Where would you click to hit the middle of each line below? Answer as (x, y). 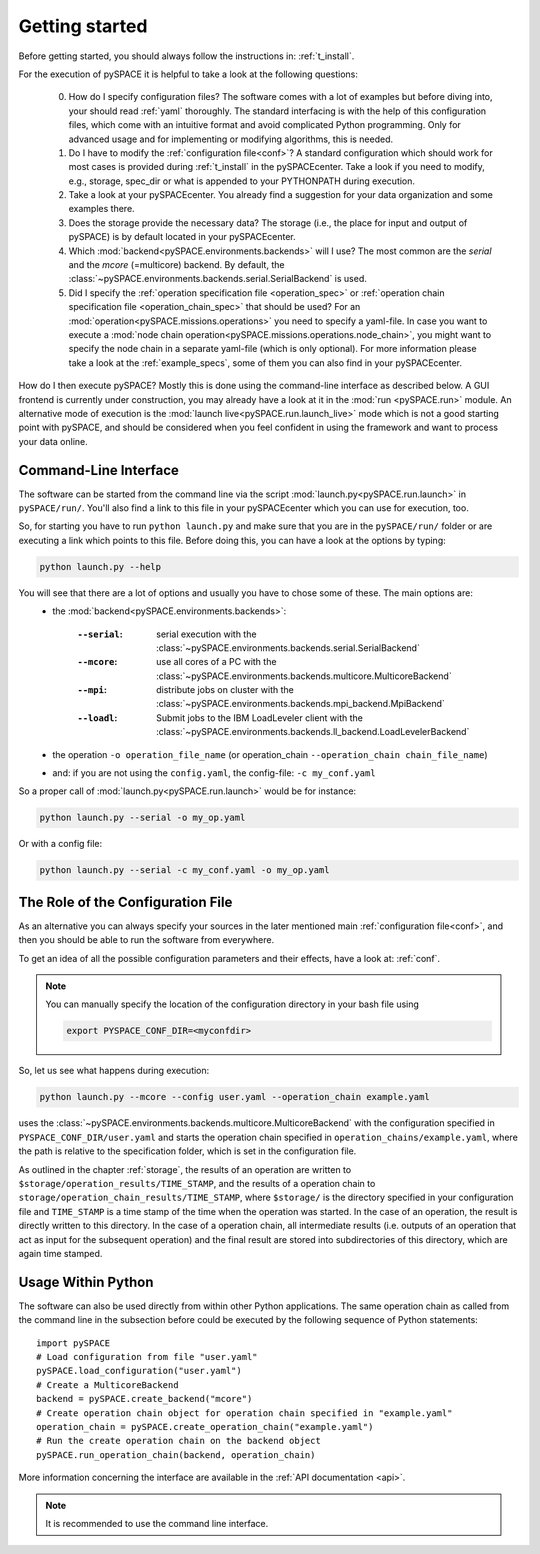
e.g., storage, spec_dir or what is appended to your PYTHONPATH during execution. (241, 181)
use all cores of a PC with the (216, 662)
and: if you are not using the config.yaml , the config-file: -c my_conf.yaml (214, 773)
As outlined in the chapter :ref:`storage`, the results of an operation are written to (185, 1169)
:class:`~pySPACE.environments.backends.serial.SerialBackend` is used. (217, 279)
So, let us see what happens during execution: (114, 1071)
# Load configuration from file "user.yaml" (147, 1356)
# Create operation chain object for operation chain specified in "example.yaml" (244, 1413)
